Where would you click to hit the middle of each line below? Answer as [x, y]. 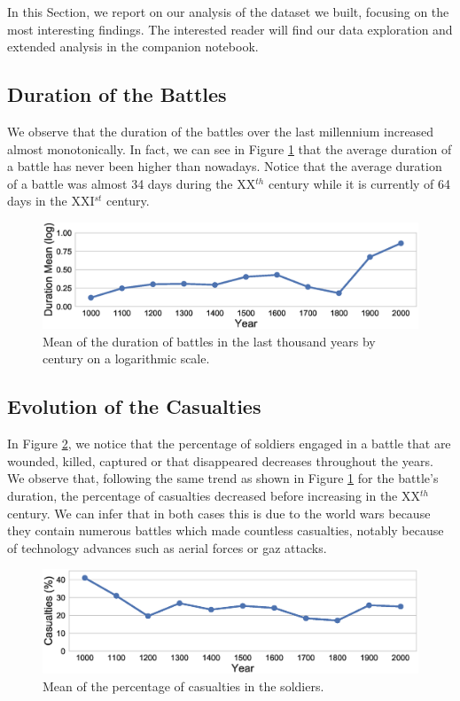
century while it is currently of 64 [359, 183]
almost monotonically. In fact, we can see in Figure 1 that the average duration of [230, 148]
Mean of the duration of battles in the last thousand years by [209, 341]
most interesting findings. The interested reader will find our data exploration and [230, 29]
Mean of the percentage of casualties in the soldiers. [183, 685]
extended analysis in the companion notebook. [133, 47]
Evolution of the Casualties [134, 406]
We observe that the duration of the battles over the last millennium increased [221, 131]
